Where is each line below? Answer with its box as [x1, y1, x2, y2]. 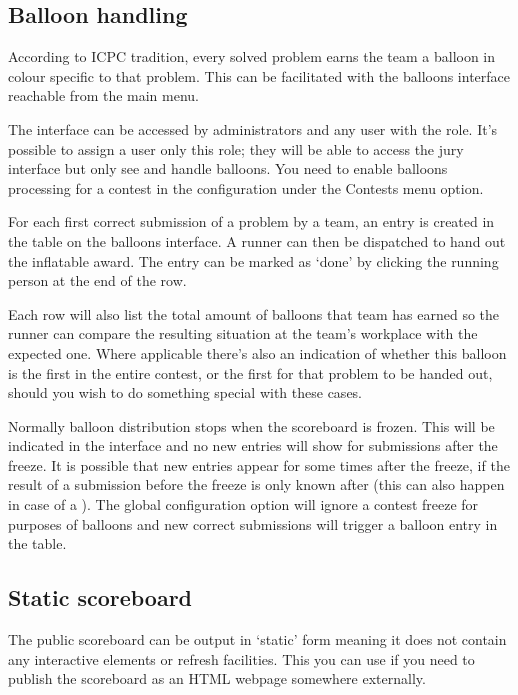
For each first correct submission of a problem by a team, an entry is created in [8, 211, 495, 232]
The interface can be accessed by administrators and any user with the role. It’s [8, 118, 498, 139]
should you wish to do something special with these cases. [8, 382, 363, 403]
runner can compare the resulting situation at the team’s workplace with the [8, 323, 478, 344]
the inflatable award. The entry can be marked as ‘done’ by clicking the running [8, 250, 499, 271]
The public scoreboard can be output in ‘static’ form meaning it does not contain [8, 629, 507, 650]
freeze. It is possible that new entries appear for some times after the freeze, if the [8, 454, 510, 475]
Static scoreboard [8, 582, 193, 613]
